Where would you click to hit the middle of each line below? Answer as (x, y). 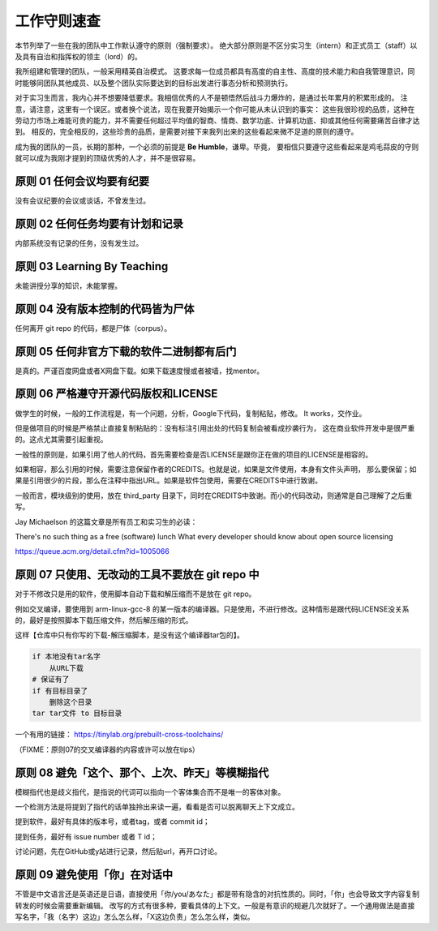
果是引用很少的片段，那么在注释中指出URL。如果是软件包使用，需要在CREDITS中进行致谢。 (168, 481)
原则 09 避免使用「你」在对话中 (94, 875)
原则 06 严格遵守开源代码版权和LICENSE (116, 394)
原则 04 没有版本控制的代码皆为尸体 (105, 309)
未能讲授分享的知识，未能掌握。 (68, 285)
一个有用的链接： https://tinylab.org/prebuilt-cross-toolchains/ (119, 735)
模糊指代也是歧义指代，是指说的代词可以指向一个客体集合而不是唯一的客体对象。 (150, 792)
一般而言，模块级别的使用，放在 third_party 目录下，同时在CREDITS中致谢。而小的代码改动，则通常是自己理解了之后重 (214, 496)
